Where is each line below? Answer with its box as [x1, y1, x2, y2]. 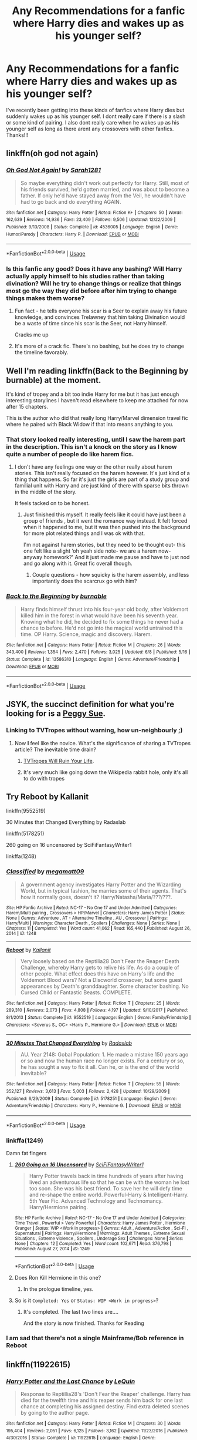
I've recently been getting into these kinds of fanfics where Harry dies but [6, 106, 185, 113]
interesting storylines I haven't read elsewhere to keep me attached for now [6, 397, 189, 404]
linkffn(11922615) [6, 1360, 71, 1370]
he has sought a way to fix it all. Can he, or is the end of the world [20, 1064, 179, 1071]
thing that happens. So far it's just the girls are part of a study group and [14, 476, 189, 483]
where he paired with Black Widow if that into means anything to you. [6, 421, 174, 428]
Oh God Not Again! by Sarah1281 [6, 166, 101, 174]
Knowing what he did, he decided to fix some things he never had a [20, 618, 184, 625]
